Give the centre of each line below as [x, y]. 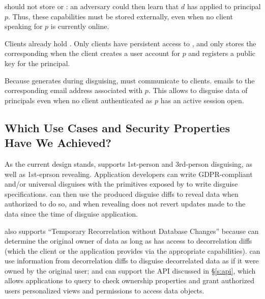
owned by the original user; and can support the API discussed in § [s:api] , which [130, 270]
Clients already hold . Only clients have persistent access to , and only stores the [130, 43]
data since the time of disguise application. [71, 213]
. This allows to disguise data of [198, 90]
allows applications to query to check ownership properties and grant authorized [129, 280]
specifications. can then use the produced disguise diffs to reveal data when [122, 193]
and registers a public [222, 53]
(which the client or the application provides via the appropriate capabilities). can [132, 250]
